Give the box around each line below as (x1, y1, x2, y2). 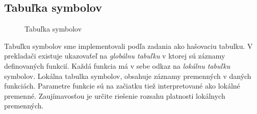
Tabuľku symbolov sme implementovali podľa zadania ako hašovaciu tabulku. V (4, 40, 253, 51)
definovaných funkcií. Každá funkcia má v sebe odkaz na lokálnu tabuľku (4, 60, 230, 71)
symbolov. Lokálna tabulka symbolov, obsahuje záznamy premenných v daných (4, 70, 251, 81)
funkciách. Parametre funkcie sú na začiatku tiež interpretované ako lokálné (4, 80, 240, 91)
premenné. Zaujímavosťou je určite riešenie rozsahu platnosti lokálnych (4, 90, 225, 101)
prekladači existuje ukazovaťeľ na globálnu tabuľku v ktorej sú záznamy (4, 50, 225, 61)
